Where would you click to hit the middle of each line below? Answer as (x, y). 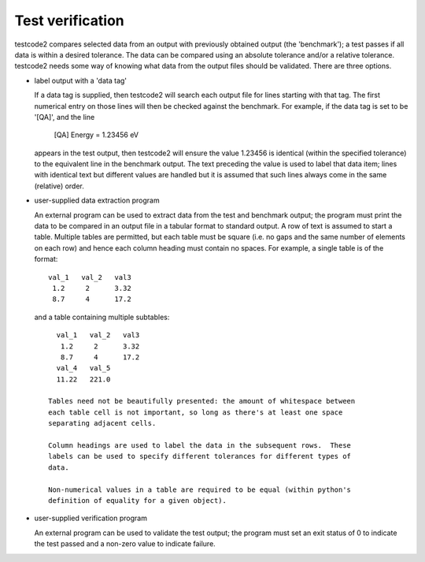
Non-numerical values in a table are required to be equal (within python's (200, 489)
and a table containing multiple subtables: (102, 317)
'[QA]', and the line (65, 117)
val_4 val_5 (83, 368)
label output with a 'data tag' (81, 80)
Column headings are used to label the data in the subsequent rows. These (200, 446)
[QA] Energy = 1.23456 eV (96, 135)
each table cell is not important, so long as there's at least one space (196, 412)
